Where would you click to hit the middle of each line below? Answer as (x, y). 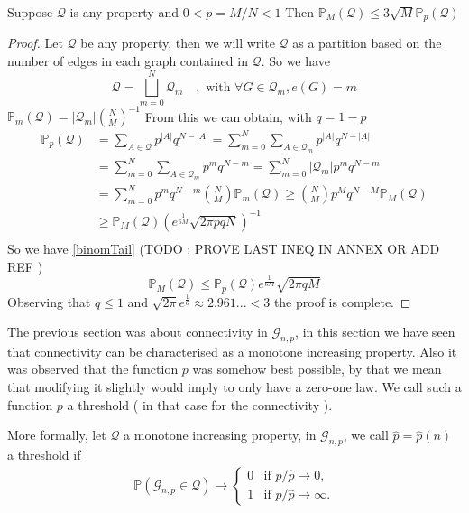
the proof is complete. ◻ (342, 301)
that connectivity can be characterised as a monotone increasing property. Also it (232, 351)
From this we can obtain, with (228, 116)
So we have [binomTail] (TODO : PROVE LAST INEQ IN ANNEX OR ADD (224, 248)
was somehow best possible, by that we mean (317, 369)
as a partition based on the (367, 43)
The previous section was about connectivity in (138, 332)
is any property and (124, 12)
